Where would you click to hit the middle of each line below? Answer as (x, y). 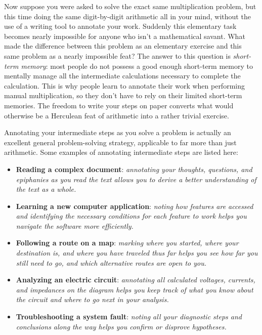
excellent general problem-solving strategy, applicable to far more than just (120, 142)
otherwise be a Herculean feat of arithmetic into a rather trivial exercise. (117, 115)
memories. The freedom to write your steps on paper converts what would (119, 105)
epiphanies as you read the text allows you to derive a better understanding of (136, 179)
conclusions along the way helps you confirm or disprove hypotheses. (121, 326)
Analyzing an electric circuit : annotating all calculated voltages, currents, (136, 280)
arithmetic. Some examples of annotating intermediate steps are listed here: (121, 152)
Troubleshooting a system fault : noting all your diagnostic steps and (129, 317)
